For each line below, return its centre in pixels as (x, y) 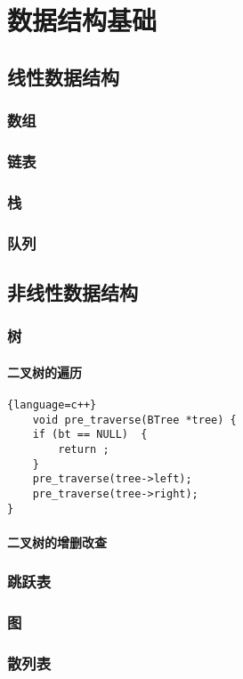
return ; (84, 449)
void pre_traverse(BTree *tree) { (134, 420)
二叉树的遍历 (45, 372)
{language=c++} (52, 404)
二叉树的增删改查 (57, 542)
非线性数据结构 (73, 291)
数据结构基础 (82, 20)
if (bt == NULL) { (90, 435)
